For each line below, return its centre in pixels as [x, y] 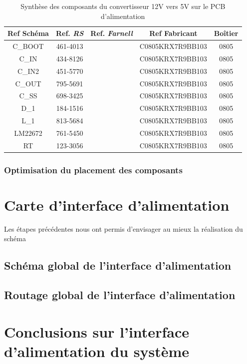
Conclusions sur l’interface [97, 331]
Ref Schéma [28, 33]
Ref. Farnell [112, 33]
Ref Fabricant [173, 33]
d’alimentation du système [97, 351]
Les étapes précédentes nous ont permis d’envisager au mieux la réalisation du [123, 228]
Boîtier [226, 33]
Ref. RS [70, 33]
